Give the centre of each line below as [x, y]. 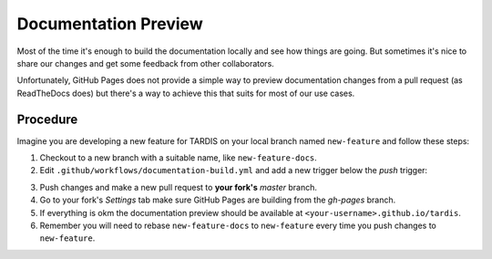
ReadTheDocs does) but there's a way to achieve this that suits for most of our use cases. [186, 93]
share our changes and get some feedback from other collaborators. [146, 63]
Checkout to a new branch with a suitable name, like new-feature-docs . [179, 158]
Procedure [47, 119]
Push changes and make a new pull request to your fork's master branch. [179, 187]
